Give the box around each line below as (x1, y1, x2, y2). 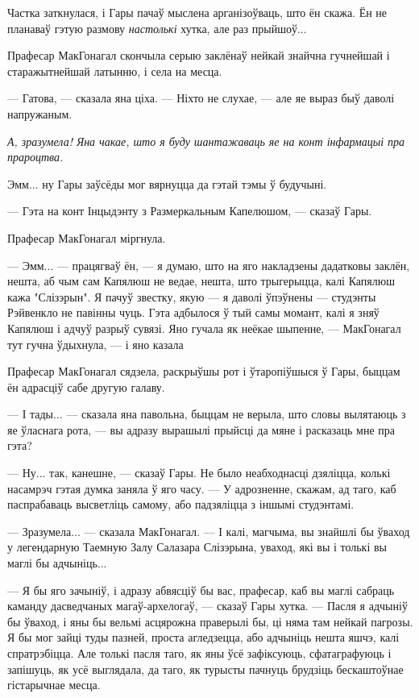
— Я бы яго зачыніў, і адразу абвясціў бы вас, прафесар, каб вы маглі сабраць (7, 581, 395, 598)
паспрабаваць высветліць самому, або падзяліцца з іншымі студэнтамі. (7, 496, 355, 513)
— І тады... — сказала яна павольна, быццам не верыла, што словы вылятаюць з (7, 405, 406, 422)
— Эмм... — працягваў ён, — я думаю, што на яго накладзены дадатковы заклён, (7, 256, 410, 273)
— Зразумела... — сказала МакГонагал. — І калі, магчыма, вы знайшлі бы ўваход (7, 522, 410, 539)
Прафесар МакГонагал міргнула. (7, 229, 166, 246)
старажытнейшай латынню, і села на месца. (7, 62, 222, 79)
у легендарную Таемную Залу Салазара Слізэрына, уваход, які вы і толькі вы (7, 538, 387, 555)
